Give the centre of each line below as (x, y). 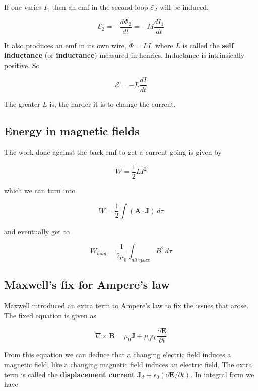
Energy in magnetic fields (72, 131)
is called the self (208, 45)
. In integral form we (222, 374)
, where (162, 45)
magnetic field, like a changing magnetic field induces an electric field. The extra (128, 364)
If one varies (23, 7)
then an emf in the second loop (100, 7)
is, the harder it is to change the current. (113, 104)
